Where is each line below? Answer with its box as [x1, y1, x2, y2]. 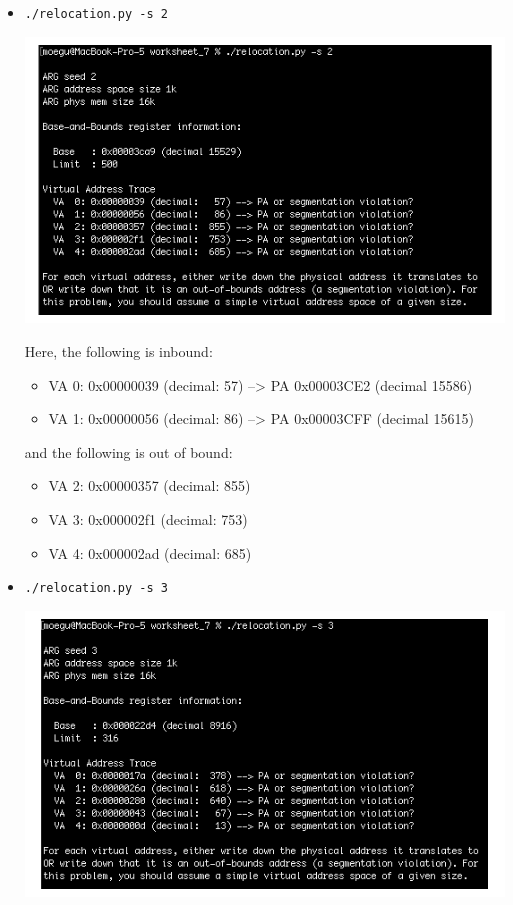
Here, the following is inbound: [24, 340, 213, 361]
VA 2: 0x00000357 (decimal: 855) [48, 475, 251, 496]
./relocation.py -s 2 [24, 7, 168, 21]
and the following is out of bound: [24, 441, 233, 462]
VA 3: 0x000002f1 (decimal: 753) [48, 508, 248, 529]
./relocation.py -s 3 [24, 581, 168, 596]
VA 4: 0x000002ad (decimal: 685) [48, 542, 252, 563]
